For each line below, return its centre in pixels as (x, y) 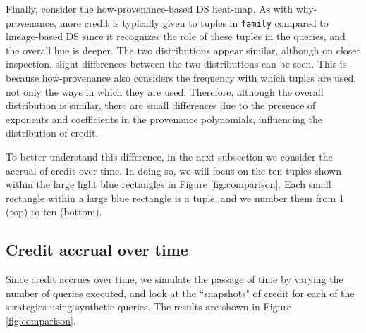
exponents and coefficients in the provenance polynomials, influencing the (164, 119)
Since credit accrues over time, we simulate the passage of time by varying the (175, 279)
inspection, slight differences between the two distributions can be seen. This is (176, 64)
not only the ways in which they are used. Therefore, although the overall (165, 91)
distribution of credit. (52, 133)
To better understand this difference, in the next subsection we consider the (169, 156)
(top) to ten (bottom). (54, 212)
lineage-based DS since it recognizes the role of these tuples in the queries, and (176, 36)
